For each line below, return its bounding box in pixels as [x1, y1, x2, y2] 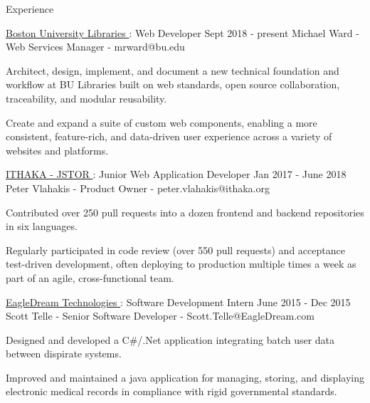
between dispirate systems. [6, 346, 122, 361]
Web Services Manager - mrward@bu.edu [6, 39, 185, 54]
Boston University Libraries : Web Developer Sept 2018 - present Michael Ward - [6, 25, 359, 40]
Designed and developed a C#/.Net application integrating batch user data [6, 332, 335, 347]
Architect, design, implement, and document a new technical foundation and [6, 63, 339, 78]
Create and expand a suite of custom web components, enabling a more [6, 115, 317, 130]
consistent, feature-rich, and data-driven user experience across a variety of [6, 129, 332, 144]
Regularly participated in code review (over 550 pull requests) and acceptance [6, 242, 345, 257]
